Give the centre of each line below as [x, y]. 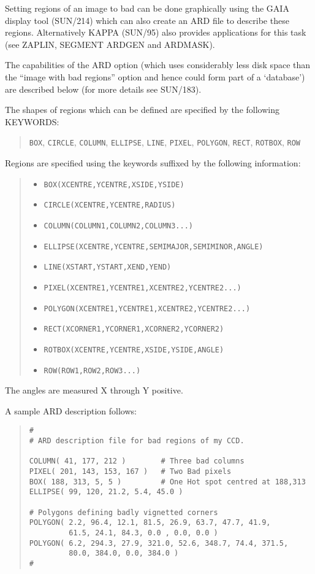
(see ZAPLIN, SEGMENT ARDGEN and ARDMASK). [110, 44]
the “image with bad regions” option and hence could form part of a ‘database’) [155, 76]
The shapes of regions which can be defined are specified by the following [142, 110]
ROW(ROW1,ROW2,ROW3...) [92, 370]
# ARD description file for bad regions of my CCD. [137, 441]
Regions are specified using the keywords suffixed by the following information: [153, 163]
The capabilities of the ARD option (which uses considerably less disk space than [158, 65]
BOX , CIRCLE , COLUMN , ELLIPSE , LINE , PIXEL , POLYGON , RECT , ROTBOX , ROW [165, 142]
